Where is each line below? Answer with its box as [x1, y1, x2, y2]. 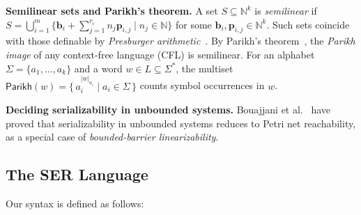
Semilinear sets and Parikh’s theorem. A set [6, 3, 218, 17]
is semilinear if [254, 3, 317, 17]
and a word [74, 61, 123, 75]
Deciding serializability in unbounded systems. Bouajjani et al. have [6, 102, 331, 116]
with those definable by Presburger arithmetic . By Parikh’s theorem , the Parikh [6, 33, 355, 48]
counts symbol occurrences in [139, 78, 265, 93]
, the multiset [176, 61, 233, 75]
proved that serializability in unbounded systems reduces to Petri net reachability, [6, 116, 356, 130]
